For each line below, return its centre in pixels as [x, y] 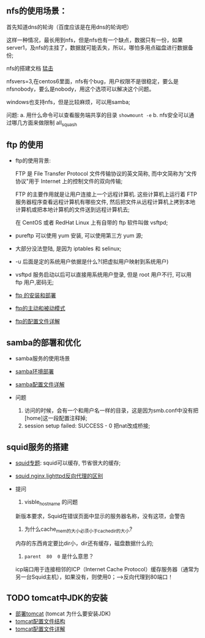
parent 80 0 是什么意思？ [59, 556]
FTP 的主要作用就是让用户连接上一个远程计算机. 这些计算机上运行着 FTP [106, 194]
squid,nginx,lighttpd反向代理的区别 [59, 476]
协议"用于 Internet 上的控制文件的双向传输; [69, 181]
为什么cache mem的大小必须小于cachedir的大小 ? [78, 530]
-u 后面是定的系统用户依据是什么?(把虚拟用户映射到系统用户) [92, 261]
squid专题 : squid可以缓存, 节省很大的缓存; [68, 463]
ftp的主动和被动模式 [40, 309]
